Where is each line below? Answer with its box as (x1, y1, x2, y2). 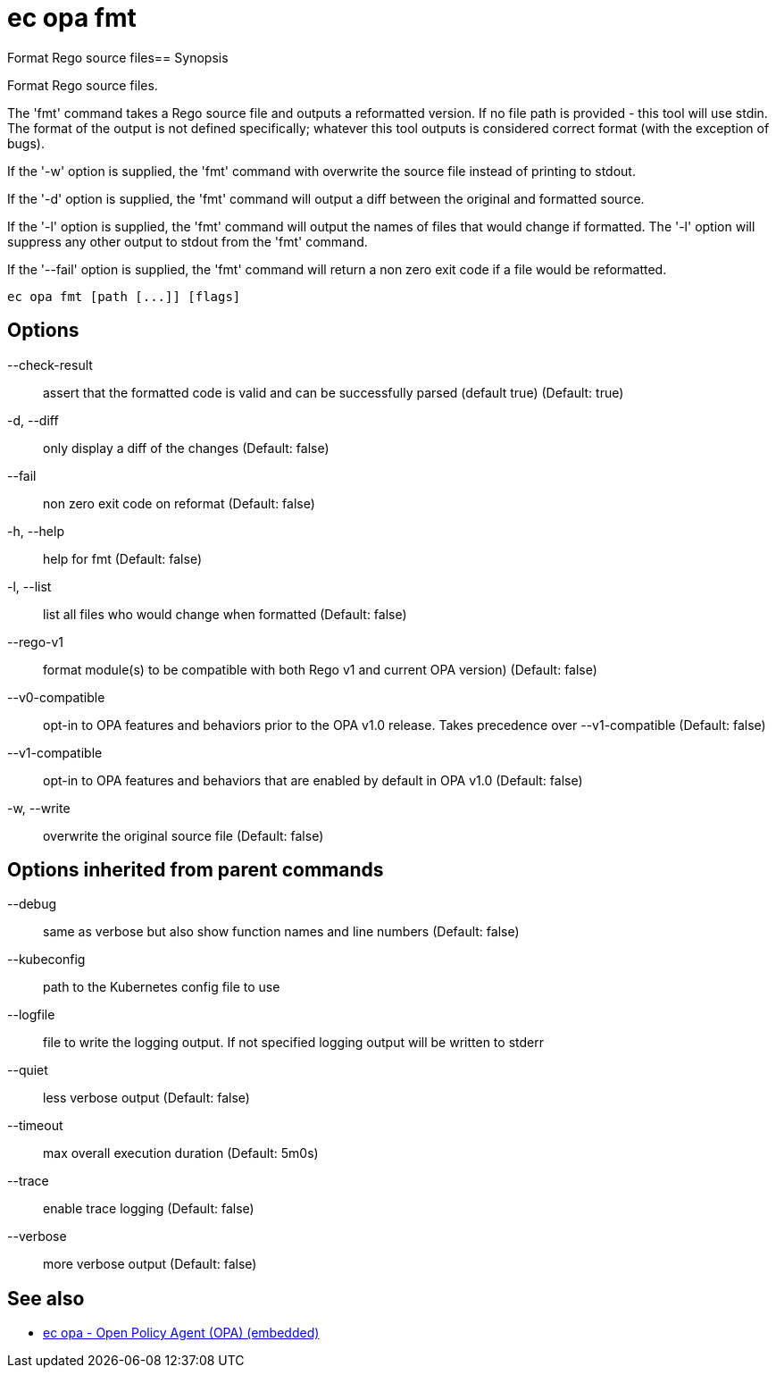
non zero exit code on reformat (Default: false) (43, 495, 315, 511)
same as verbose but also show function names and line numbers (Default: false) (43, 924, 520, 940)
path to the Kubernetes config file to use (43, 979, 280, 995)
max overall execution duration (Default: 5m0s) (43, 1145, 319, 1161)
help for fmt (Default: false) (43, 550, 203, 566)
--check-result (7, 356, 93, 373)
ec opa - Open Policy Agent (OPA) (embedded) (43, 1325, 320, 1341)
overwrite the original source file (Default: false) (43, 827, 324, 843)
